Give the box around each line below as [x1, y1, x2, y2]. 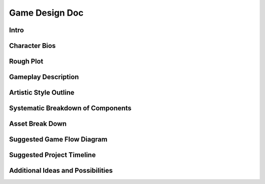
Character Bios [9, 42, 56, 50]
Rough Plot [9, 57, 44, 66]
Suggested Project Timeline [9, 151, 96, 159]
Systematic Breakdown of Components [9, 104, 132, 113]
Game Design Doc [9, 7, 83, 18]
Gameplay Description [9, 73, 79, 81]
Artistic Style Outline [9, 89, 75, 97]
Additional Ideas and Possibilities [9, 166, 113, 175]
